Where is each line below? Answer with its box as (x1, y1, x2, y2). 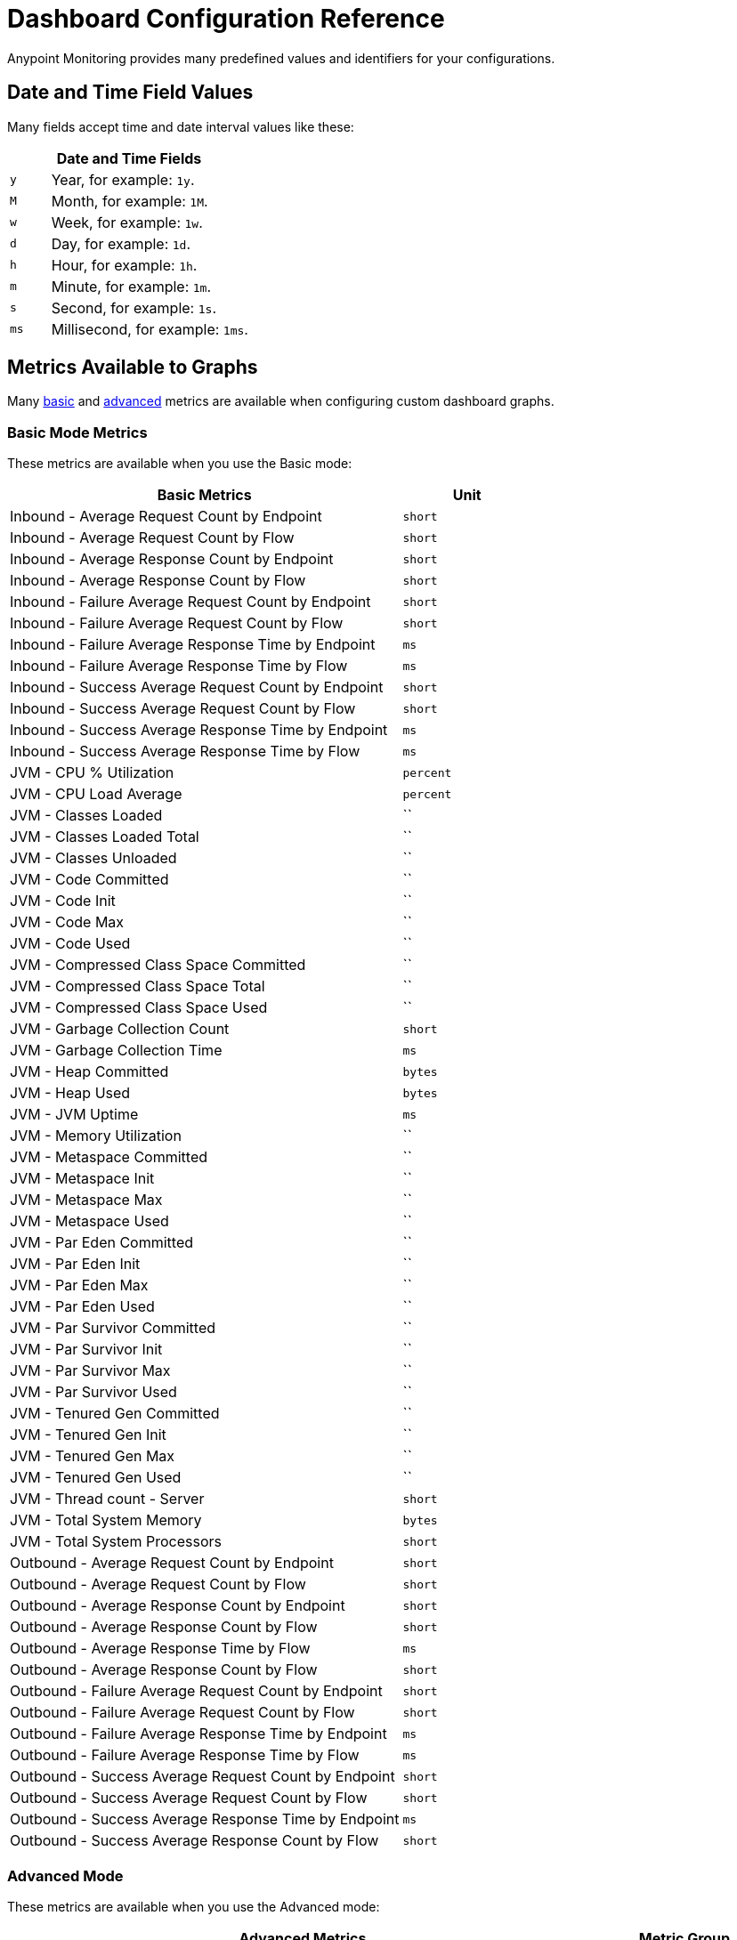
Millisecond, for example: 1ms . (51, 319, 248, 338)
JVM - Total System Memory (10, 1511, 202, 1530)
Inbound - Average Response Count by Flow (10, 571, 306, 590)
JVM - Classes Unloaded (10, 849, 177, 868)
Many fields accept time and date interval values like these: (7, 118, 354, 134)
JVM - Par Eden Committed (10, 1233, 194, 1252)
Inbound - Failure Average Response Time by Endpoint (10, 635, 376, 654)
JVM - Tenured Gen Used (10, 1468, 182, 1487)
